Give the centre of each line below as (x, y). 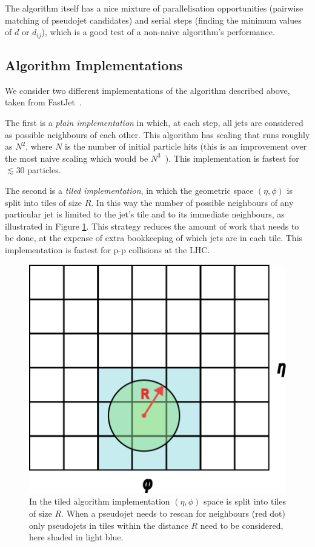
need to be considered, (242, 525)
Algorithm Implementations (94, 65)
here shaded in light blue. (76, 537)
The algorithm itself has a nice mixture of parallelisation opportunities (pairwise (154, 8)
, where (39, 146)
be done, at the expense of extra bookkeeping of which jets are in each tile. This (154, 238)
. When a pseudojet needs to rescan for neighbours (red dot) (174, 513)
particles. (44, 170)
